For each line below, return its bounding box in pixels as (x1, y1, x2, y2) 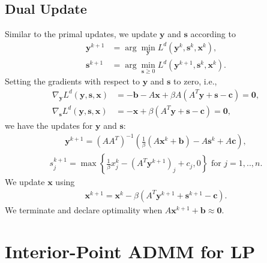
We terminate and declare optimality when (5, 203, 163, 216)
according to (190, 28, 236, 40)
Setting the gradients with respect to (5, 75, 140, 87)
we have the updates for (5, 119, 93, 131)
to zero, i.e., (173, 75, 217, 87)
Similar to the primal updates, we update (5, 28, 157, 40)
